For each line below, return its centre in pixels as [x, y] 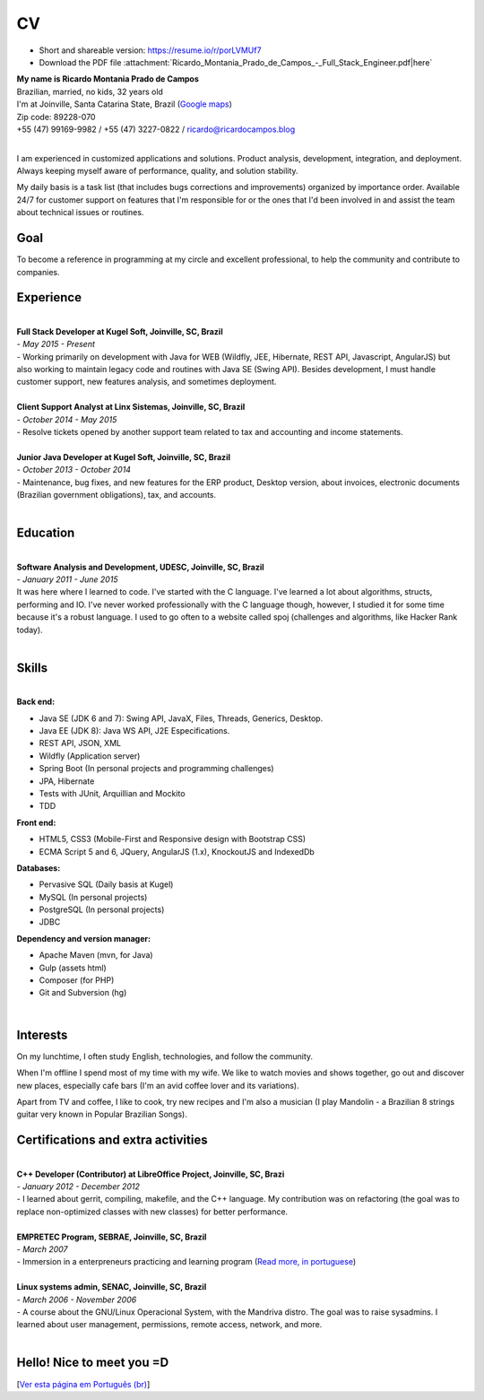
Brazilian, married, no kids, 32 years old [90, 91]
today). [30, 630]
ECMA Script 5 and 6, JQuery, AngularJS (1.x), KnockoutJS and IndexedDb [177, 851]
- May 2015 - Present [56, 344]
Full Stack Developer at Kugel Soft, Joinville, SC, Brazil [120, 331]
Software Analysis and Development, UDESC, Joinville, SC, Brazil [140, 567]
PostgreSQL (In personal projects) [102, 909]
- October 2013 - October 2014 [74, 470]
